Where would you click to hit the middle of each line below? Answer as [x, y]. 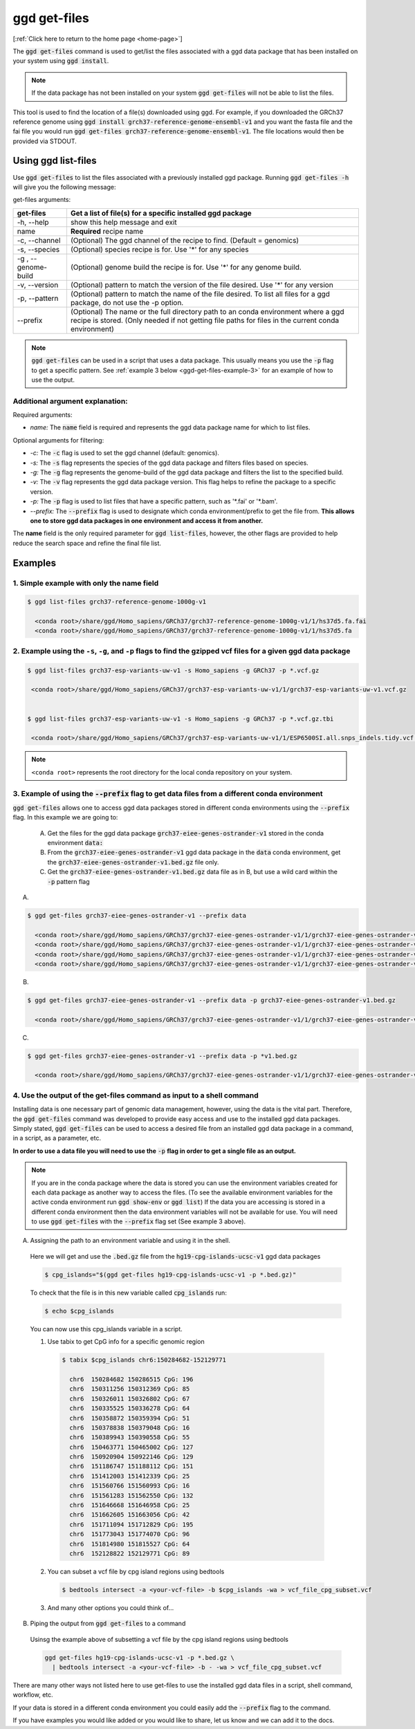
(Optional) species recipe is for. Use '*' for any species [159, 249]
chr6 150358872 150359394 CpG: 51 [130, 1418]
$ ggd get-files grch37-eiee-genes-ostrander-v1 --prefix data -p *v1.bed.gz [162, 1056]
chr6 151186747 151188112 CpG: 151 [131, 1467]
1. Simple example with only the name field [86, 583]
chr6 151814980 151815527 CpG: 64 [130, 1544]
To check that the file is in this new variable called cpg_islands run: [129, 1293]
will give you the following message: [64, 187]
